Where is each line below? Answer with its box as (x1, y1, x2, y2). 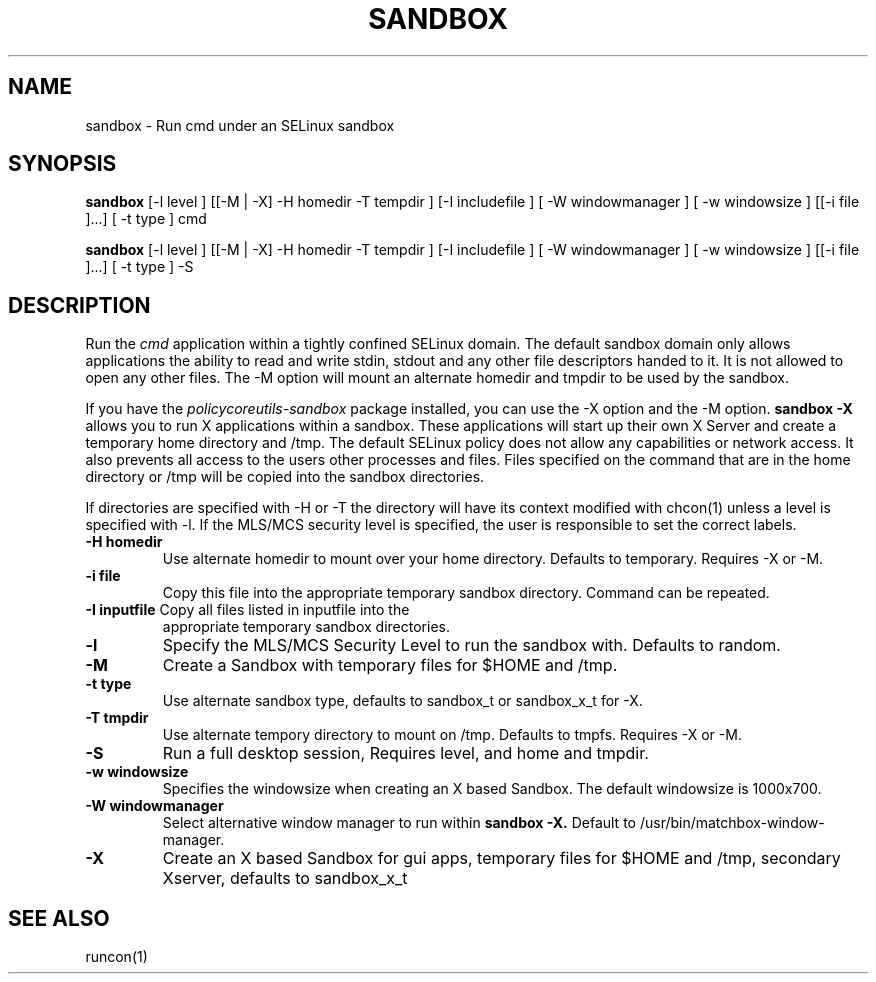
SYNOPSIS (8, 151, 117, 177)
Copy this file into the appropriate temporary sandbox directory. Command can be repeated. (162, 584, 770, 602)
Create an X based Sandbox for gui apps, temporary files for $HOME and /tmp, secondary (162, 848, 841, 869)
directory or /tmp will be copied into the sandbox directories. (85, 468, 485, 486)
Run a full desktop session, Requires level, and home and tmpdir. (162, 743, 649, 764)
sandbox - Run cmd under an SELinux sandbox (85, 116, 395, 134)
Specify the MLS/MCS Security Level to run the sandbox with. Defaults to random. (162, 635, 781, 656)
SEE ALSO (8, 905, 110, 931)
